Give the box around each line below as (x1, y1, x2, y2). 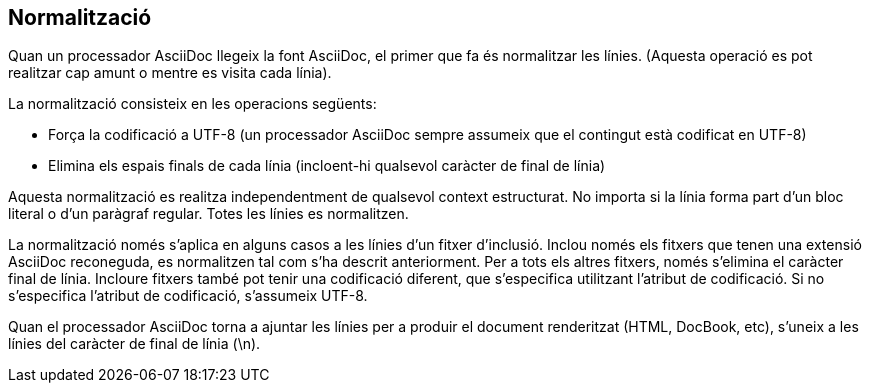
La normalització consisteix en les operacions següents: (8, 95, 377, 113)
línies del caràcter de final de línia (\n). (8, 335, 261, 353)
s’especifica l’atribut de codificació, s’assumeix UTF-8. (8, 287, 368, 305)
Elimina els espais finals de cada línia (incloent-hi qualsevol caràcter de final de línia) (48, 157, 606, 175)
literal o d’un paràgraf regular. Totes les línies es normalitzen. (8, 205, 409, 223)
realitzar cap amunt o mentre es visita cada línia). (8, 64, 332, 82)
